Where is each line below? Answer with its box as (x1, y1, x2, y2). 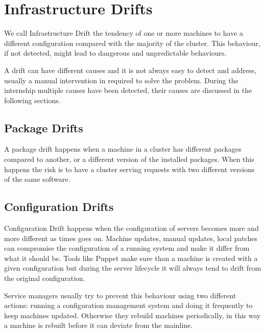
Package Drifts (4, 120, 83, 135)
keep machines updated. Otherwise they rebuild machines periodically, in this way (4, 310, 261, 320)
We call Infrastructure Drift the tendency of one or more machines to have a (4, 28, 244, 38)
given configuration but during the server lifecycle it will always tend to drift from (4, 263, 261, 273)
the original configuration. (4, 273, 85, 283)
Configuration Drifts (4, 199, 114, 215)
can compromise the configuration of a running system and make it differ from (4, 243, 250, 253)
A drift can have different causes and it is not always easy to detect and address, (4, 64, 257, 75)
